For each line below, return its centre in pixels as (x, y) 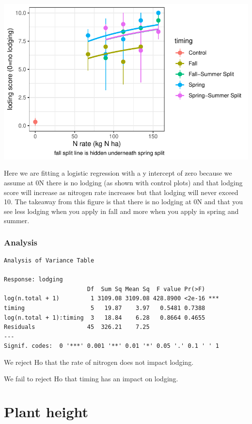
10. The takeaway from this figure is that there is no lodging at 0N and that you (124, 202)
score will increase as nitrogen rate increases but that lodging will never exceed (121, 192)
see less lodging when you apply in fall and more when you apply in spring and (121, 211)
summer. (17, 220)
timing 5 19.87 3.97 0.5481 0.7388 (105, 308)
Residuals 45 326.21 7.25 (77, 327)
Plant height (46, 412)
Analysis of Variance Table (49, 261)
